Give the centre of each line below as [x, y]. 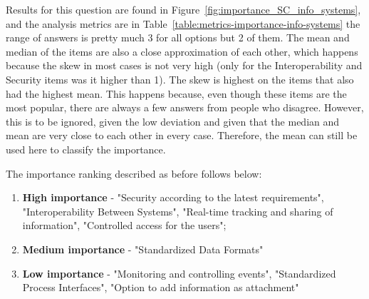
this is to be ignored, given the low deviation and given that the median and [173, 121]
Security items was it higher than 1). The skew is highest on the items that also [180, 79]
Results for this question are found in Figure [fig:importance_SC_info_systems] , [183, 9]
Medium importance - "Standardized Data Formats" [143, 249]
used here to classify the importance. [86, 149]
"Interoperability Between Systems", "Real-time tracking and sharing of [178, 211]
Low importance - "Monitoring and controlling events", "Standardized [179, 273]
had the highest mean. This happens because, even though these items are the [176, 93]
